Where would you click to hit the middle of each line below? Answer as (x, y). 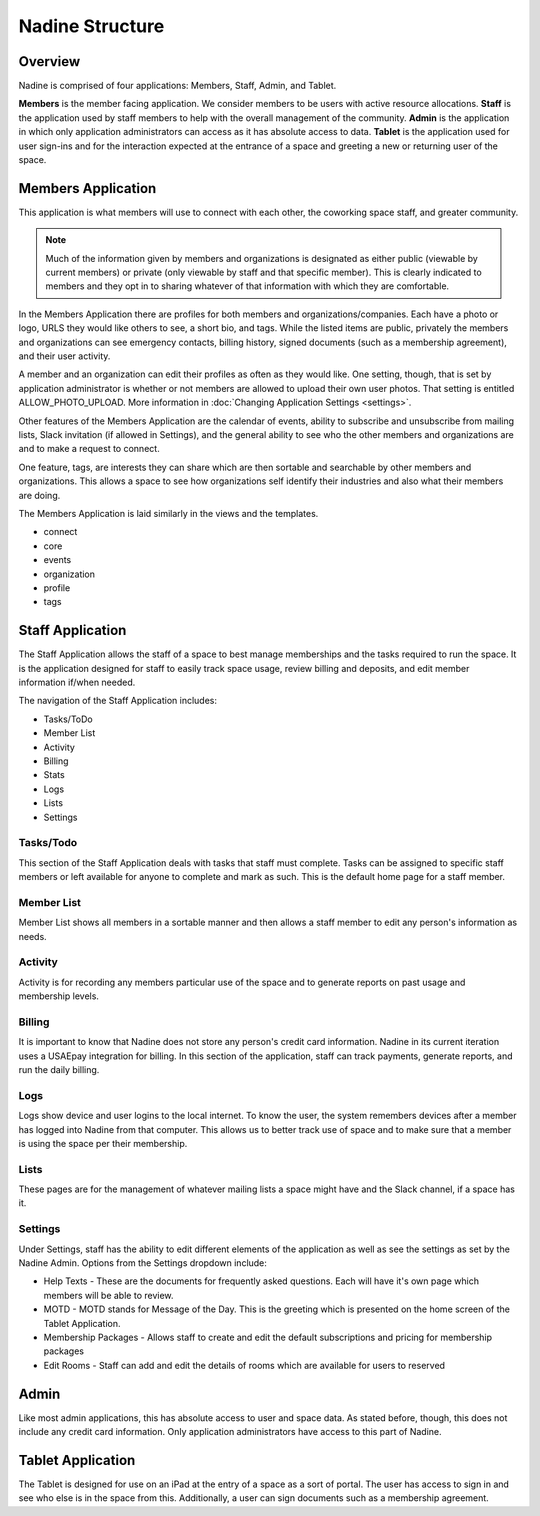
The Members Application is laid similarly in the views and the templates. (168, 513)
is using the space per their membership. (103, 1143)
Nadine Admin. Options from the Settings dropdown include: (142, 1263)
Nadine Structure (91, 26)
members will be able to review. (108, 1295)
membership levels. (59, 996)
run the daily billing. (59, 1070)
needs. (32, 936)
